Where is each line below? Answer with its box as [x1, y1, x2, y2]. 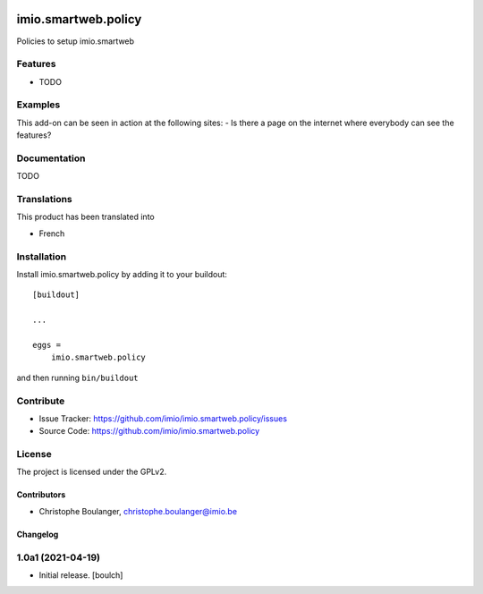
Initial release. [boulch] [38, 569, 123, 581]
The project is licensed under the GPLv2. [16, 466, 167, 478]
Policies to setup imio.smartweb [16, 36, 134, 47]
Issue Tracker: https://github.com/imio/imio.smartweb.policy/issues [38, 412, 288, 424]
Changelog [16, 529, 59, 539]
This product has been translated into [16, 211, 156, 223]
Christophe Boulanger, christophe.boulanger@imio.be [38, 505, 237, 516]
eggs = [32, 340, 62, 350]
